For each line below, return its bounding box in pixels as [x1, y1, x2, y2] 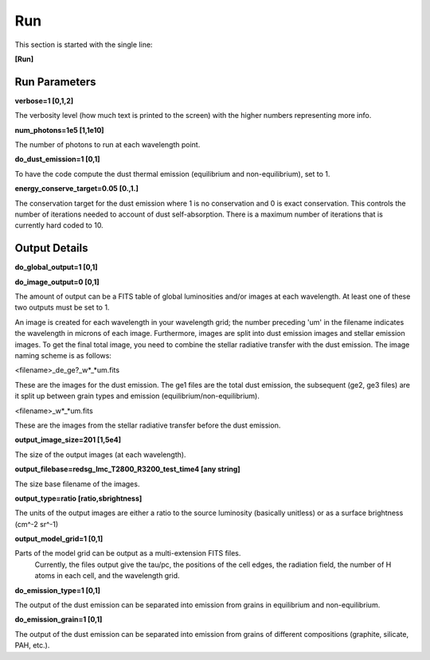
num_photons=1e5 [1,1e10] [14, 125, 104, 135]
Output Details [14, 241, 88, 255]
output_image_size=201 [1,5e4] [14, 435, 122, 445]
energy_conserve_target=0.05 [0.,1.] [14, 184, 139, 193]
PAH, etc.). [14, 641, 50, 650]
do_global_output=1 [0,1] [14, 263, 99, 272]
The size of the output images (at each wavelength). [14, 450, 186, 459]
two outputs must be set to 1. [14, 303, 110, 312]
